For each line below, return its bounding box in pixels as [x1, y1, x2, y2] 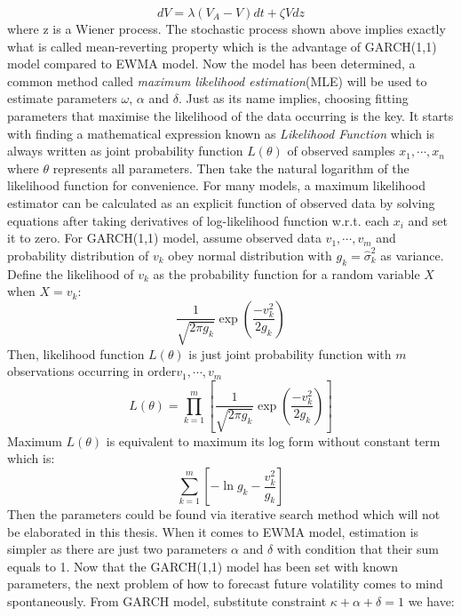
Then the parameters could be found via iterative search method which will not [7, 505, 441, 524]
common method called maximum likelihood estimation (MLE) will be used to [7, 71, 427, 90]
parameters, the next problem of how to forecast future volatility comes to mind [7, 574, 443, 593]
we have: [408, 592, 455, 610]
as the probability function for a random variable [153, 264, 420, 283]
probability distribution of [7, 245, 149, 264]
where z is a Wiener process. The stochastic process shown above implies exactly [7, 20, 446, 37]
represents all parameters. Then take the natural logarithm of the [52, 158, 409, 177]
